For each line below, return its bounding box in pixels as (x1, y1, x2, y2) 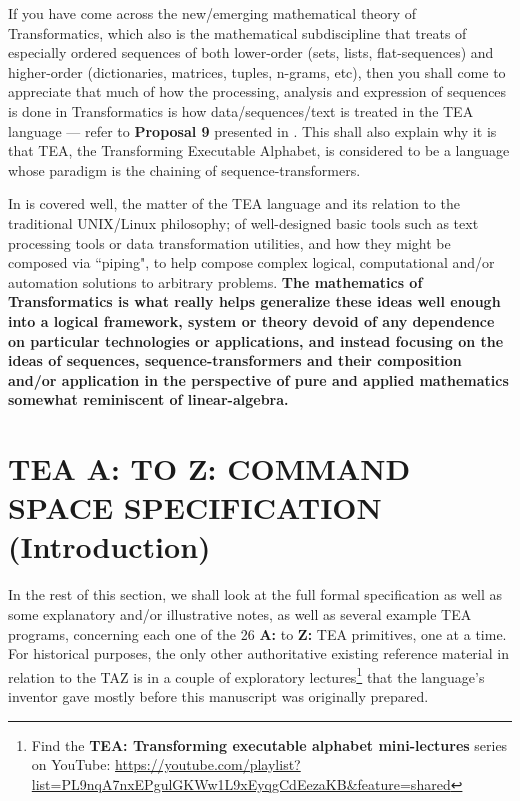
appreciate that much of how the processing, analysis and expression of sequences (8, 81, 507, 102)
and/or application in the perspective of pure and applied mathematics (8, 369, 509, 390)
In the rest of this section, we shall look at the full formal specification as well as (8, 584, 503, 605)
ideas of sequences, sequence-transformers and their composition (8, 350, 462, 371)
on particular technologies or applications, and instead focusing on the (8, 330, 504, 351)
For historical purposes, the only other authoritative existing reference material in (8, 643, 509, 664)
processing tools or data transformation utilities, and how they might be (8, 232, 451, 253)
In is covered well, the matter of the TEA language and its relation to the (8, 193, 460, 214)
